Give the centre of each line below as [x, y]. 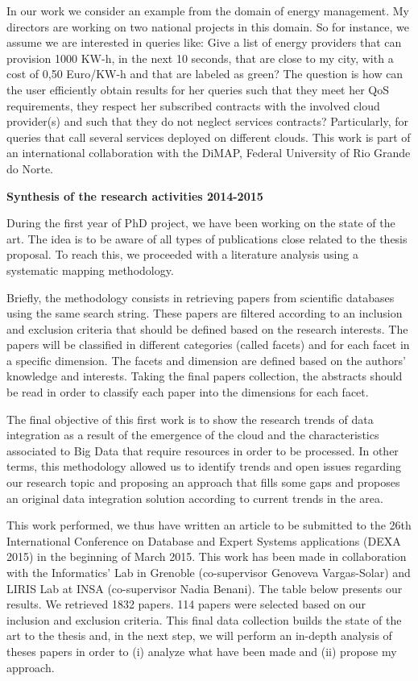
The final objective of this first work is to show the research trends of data [190, 419]
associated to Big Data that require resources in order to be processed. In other [203, 450]
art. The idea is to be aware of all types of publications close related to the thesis [207, 238]
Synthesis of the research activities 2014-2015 [135, 195]
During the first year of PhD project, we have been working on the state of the [201, 223]
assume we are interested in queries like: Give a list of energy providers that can [204, 42]
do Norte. [30, 168]
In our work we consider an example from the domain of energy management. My [208, 10]
